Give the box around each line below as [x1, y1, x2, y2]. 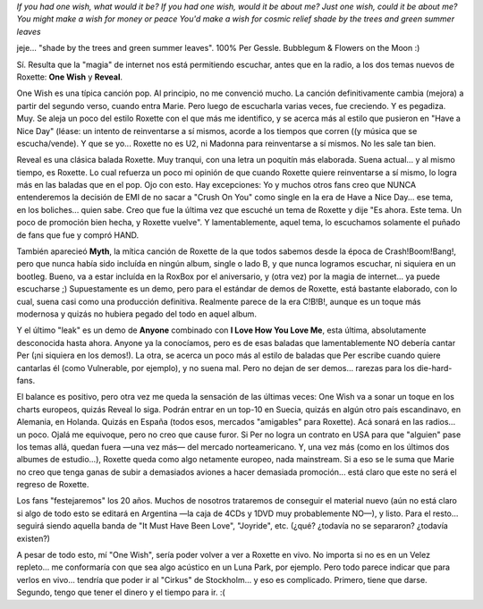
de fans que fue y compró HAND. [16, 229, 140, 241]
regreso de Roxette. [16, 479, 89, 490]
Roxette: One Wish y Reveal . [16, 72, 123, 82]
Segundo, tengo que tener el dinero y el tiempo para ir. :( [16, 587, 225, 598]
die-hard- [416, 362, 453, 373]
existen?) [16, 533, 51, 544]
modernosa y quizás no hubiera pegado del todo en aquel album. [16, 309, 257, 319]
